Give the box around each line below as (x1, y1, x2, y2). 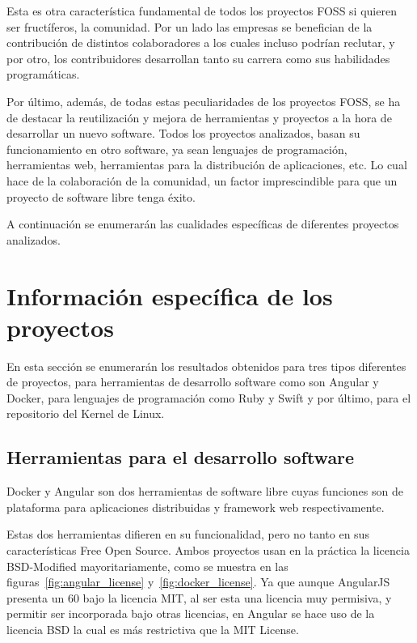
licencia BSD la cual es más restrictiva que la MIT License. (6, 620, 299, 637)
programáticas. (6, 66, 80, 83)
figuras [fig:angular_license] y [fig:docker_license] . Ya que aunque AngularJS (6, 573, 390, 590)
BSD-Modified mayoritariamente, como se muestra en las (6, 557, 289, 574)
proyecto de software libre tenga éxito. (6, 188, 196, 205)
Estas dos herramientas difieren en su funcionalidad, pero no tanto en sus (6, 526, 369, 543)
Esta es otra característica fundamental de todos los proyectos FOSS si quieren (6, 2, 397, 19)
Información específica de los (6, 279, 333, 312)
